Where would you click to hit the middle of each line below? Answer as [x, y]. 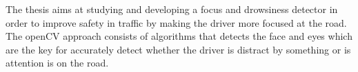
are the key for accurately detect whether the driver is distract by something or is [178, 49]
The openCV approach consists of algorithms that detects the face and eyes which [179, 36]
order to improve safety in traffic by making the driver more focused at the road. [176, 22]
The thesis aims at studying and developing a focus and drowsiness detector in [172, 9]
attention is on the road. [57, 63]
